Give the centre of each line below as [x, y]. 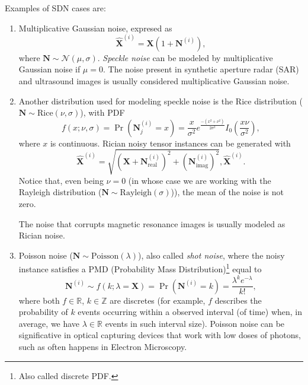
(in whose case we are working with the [200, 180]
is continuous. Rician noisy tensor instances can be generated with [170, 143]
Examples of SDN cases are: [55, 8]
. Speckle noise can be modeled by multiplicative [185, 57]
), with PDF [102, 112]
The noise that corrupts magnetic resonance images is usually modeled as [152, 223]
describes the [238, 300]
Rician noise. [42, 235]
